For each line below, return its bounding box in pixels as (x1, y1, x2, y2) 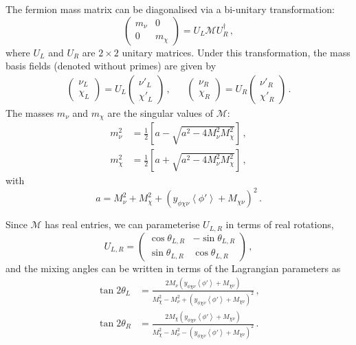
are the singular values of (107, 105, 214, 120)
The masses (5, 105, 54, 120)
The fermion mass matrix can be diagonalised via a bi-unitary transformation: (5, 2, 335, 16)
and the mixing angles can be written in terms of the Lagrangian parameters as (5, 260, 341, 275)
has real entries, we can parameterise (45, 217, 200, 232)
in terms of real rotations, (225, 217, 334, 232)
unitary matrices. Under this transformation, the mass (122, 45, 351, 59)
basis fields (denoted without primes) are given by (5, 58, 216, 73)
